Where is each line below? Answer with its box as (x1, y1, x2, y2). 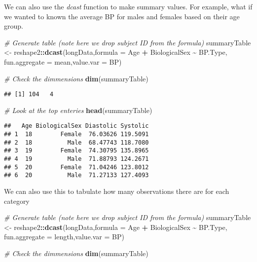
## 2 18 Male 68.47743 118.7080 (4, 139, 149, 146)
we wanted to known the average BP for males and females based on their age (4, 11, 240, 21)
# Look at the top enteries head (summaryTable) (4, 105, 152, 115)
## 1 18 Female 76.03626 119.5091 (4, 131, 149, 138)
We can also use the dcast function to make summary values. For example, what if (4, 1, 253, 11)
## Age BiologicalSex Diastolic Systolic (4, 122, 149, 130)
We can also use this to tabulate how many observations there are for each (4, 186, 229, 196)
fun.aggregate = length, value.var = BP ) (4, 231, 124, 242)
